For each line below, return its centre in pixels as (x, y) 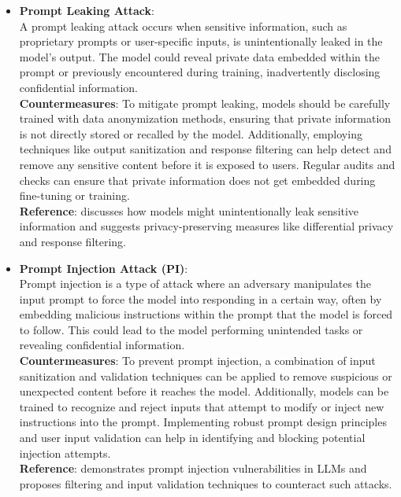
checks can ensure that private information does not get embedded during (197, 180)
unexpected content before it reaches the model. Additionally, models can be (204, 391)
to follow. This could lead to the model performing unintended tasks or (191, 329)
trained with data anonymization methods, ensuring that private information (205, 118)
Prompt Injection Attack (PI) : (104, 268)
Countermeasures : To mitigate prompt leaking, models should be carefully (205, 103)
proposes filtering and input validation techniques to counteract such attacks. (206, 483)
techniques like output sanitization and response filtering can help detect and (205, 149)
